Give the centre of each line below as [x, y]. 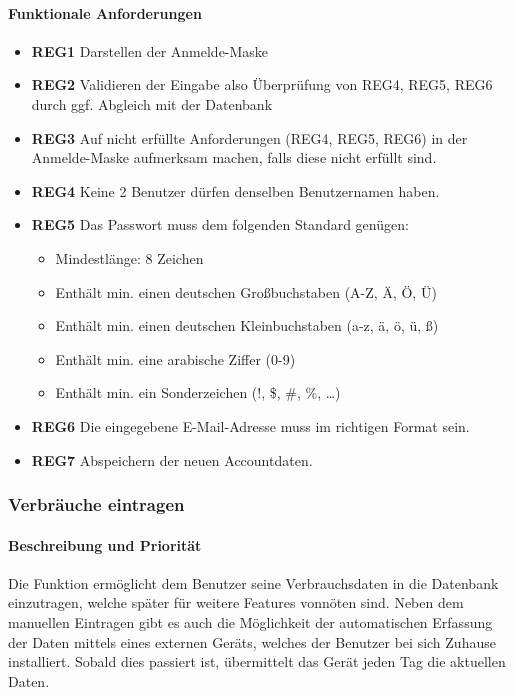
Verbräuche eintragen [96, 504]
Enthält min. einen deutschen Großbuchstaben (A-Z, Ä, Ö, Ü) [246, 291]
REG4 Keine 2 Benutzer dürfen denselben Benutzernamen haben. [235, 190]
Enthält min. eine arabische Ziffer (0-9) [175, 358]
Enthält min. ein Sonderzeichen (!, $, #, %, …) [198, 392]
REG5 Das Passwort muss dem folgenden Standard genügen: [220, 224]
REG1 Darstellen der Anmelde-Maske [150, 50]
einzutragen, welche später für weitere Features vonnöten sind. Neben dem [236, 602]
